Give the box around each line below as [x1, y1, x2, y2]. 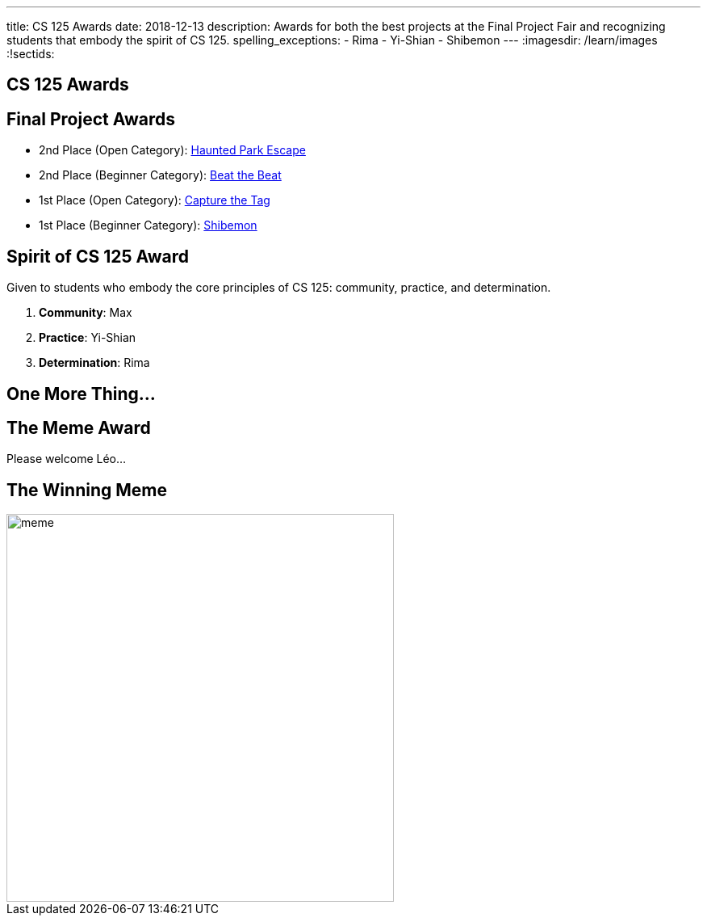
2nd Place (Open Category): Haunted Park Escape [39, 143, 306, 158]
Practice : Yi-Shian [39, 330, 136, 345]
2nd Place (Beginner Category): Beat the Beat [39, 168, 282, 183]
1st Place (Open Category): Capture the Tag [39, 193, 270, 208]
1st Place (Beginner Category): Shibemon [39, 218, 257, 233]
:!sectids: [6, 47, 55, 61]
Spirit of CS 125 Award [6, 246, 189, 267]
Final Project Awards [6, 108, 175, 129]
